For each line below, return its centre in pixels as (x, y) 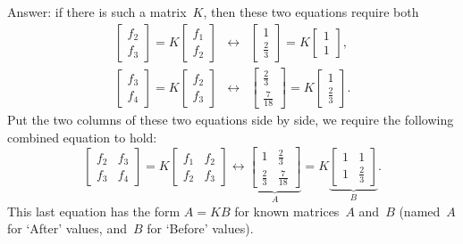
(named (420, 211)
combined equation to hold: (82, 137)
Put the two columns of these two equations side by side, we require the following (231, 120)
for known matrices (287, 211)
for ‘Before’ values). (200, 228)
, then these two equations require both (311, 12)
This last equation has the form (94, 211)
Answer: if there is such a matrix (97, 12)
